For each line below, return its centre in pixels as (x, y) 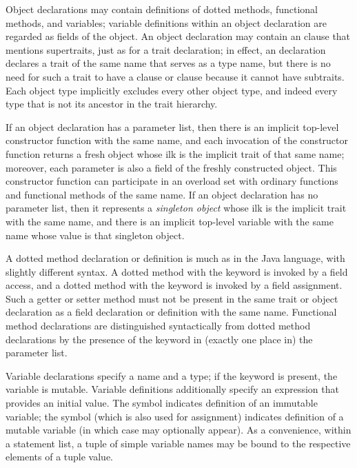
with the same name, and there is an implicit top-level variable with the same (170, 221)
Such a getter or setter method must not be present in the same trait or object (172, 298)
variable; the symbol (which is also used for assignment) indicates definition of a (175, 416)
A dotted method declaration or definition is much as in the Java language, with (175, 258)
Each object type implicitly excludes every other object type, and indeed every (172, 90)
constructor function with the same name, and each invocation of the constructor (177, 140)
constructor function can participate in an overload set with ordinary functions (172, 181)
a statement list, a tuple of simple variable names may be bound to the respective (178, 443)
